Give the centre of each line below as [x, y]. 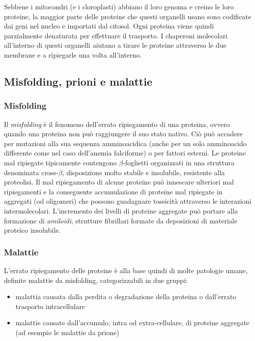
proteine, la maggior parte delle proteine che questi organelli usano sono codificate [128, 16]
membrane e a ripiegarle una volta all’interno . [73, 54]
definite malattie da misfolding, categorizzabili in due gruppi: [96, 280]
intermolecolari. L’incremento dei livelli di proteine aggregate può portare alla [121, 210]
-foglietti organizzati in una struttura [179, 162]
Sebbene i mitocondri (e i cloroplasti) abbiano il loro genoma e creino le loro [119, 6]
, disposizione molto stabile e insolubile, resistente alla [143, 172]
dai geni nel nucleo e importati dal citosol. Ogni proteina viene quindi [109, 26]
